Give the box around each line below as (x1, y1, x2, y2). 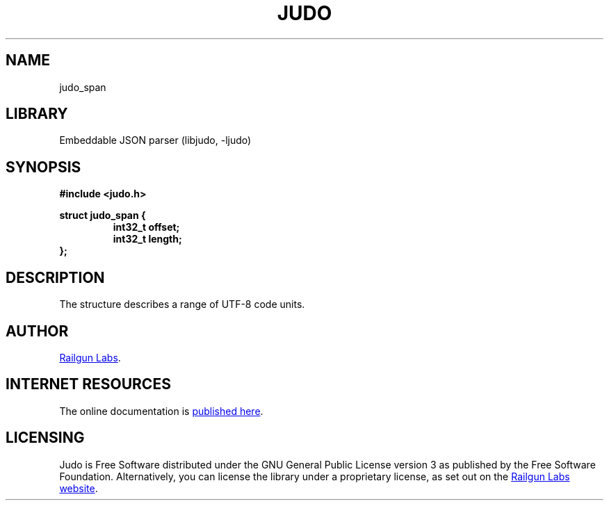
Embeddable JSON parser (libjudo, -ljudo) (59, 134, 252, 147)
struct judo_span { (59, 209, 146, 222)
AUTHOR (6, 322, 69, 340)
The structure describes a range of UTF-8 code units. (59, 298, 305, 311)
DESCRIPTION (6, 268, 105, 286)
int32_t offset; (113, 221, 180, 234)
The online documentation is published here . (59, 405, 263, 417)
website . (59, 482, 98, 494)
